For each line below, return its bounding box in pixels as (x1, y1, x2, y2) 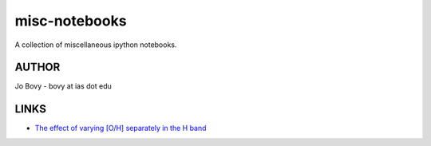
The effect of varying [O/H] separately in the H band (34, 124, 207, 133)
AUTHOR (14, 61, 61, 74)
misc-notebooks (14, 12, 127, 30)
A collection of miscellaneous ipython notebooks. (14, 40, 177, 49)
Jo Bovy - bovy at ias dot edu (14, 81, 112, 91)
